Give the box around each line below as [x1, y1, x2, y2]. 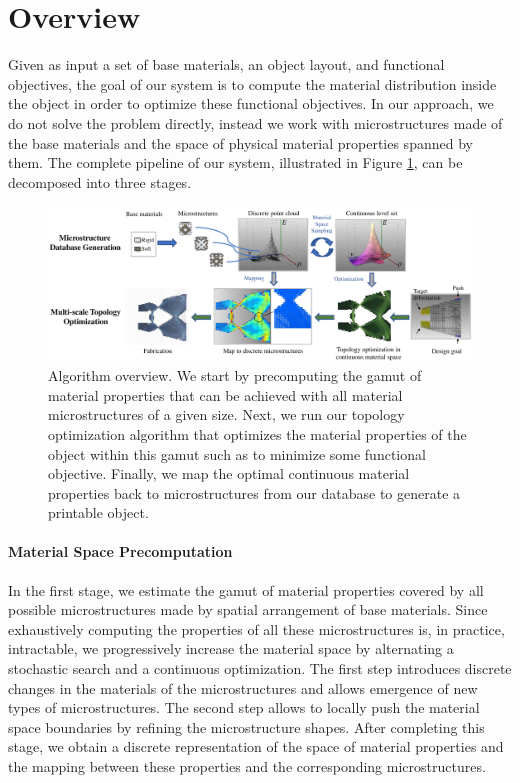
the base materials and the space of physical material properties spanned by [8, 132, 473, 153]
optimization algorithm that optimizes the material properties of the [48, 423, 467, 444]
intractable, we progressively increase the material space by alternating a [8, 638, 454, 659]
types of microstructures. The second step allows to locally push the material [8, 697, 480, 718]
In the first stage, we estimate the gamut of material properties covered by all [8, 579, 484, 600]
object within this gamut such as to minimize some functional [48, 443, 426, 464]
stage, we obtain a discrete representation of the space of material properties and [8, 736, 504, 757]
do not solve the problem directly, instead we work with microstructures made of [8, 112, 503, 133]
